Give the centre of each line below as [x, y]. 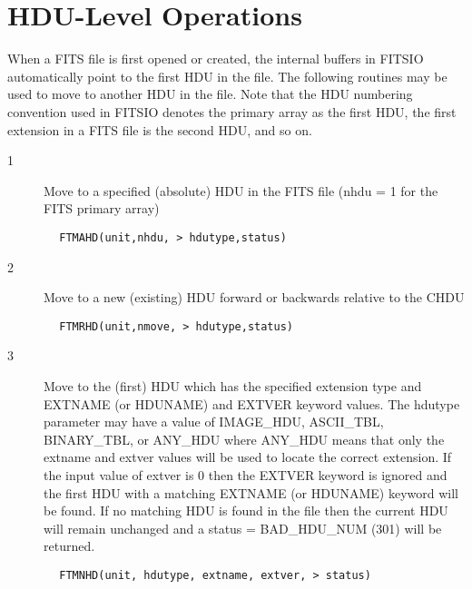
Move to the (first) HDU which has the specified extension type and [233, 385]
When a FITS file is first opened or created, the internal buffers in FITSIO [216, 59]
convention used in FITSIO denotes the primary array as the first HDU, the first [232, 111]
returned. [69, 546]
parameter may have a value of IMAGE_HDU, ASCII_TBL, [214, 422]
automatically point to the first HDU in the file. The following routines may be [227, 76]
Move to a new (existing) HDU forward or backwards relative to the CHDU [254, 297]
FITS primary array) [102, 208]
